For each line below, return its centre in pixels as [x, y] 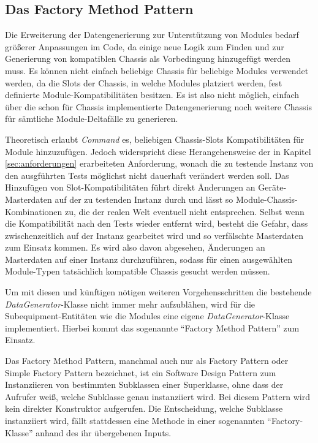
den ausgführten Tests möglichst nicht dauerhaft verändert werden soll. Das [147, 175]
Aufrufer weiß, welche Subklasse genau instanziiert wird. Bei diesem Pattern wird [157, 396]
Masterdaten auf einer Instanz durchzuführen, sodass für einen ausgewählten [149, 259]
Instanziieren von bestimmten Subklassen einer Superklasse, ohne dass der [144, 384]
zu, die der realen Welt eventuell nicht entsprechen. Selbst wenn [185, 211]
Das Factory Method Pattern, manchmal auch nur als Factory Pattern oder [147, 361]
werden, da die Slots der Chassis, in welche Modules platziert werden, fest [144, 82]
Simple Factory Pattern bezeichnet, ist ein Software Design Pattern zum [141, 372]
